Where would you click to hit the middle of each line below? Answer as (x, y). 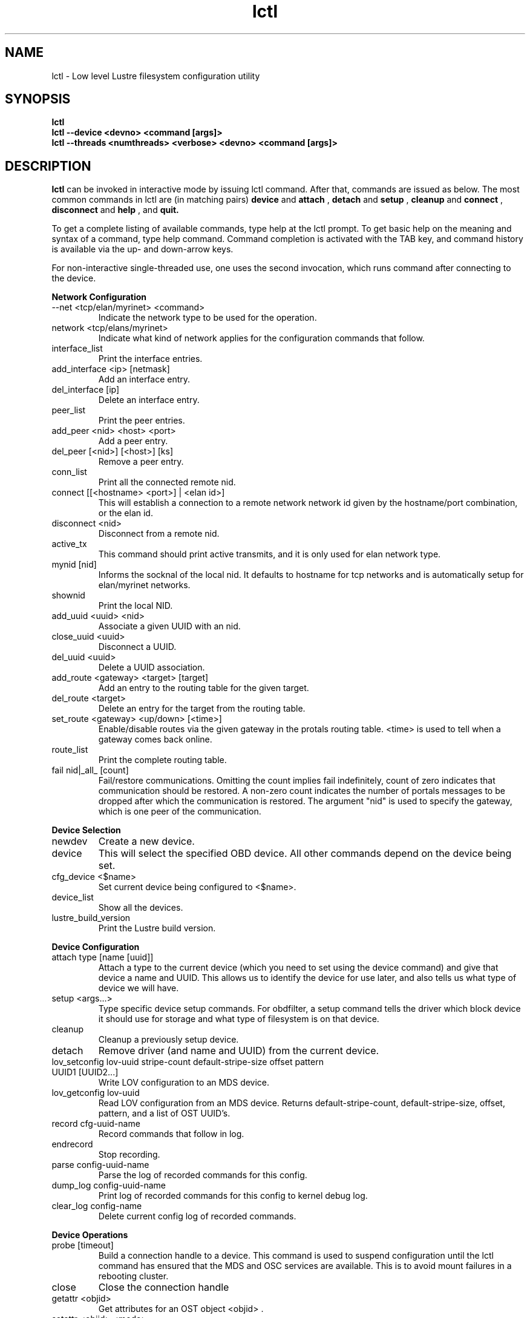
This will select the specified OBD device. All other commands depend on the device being (305, 854)
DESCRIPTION (48, 166)
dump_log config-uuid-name (109, 1185)
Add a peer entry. (133, 441)
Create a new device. (146, 841)
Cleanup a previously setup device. (168, 1040)
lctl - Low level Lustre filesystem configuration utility (156, 76)
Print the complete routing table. (162, 760)
